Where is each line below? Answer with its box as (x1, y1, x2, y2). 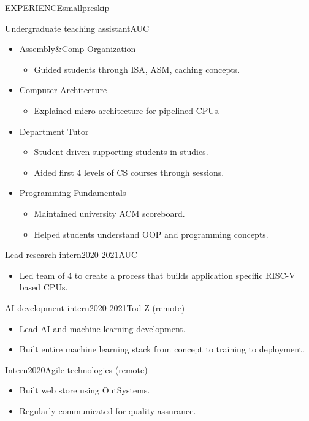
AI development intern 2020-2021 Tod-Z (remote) (5, 301, 185, 314)
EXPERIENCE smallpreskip (5, 1, 110, 13)
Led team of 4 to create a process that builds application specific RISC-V (19, 268, 296, 281)
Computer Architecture (19, 83, 107, 96)
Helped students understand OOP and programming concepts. (34, 227, 269, 240)
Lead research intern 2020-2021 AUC (5, 248, 138, 261)
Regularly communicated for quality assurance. (19, 404, 196, 417)
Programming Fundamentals (19, 186, 126, 199)
